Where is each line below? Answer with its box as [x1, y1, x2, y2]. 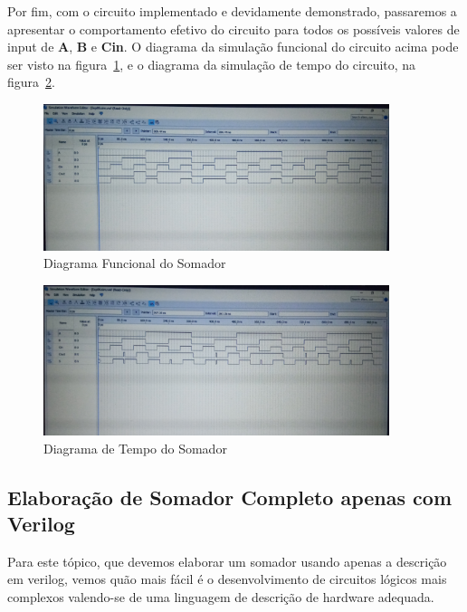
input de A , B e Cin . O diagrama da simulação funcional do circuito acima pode [7, 37, 459, 56]
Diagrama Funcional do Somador [43, 253, 226, 273]
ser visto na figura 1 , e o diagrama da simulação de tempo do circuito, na [7, 54, 416, 73]
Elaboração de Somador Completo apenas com [7, 483, 453, 511]
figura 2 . [7, 72, 55, 91]
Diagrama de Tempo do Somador [43, 438, 227, 457]
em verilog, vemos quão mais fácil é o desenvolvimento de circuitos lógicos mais [7, 569, 447, 588]
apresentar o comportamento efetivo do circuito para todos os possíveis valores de [7, 19, 460, 38]
